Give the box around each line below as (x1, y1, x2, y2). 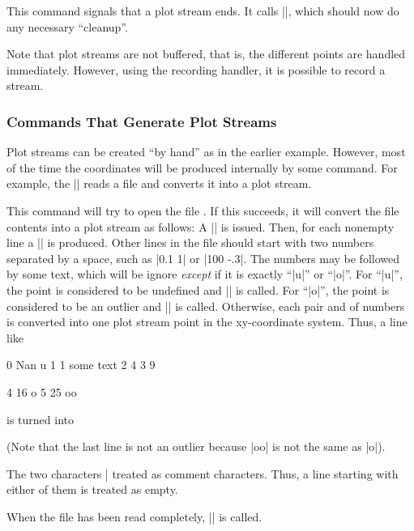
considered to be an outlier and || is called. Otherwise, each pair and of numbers (6, 297, 405, 314)
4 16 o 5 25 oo (6, 383, 77, 400)
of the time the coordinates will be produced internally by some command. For (6, 159, 398, 176)
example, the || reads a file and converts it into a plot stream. (6, 175, 312, 192)
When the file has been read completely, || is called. (6, 508, 262, 525)
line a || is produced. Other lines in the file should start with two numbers (6, 234, 374, 251)
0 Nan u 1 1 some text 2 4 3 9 (6, 356, 156, 373)
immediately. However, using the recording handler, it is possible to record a (6, 61, 386, 78)
